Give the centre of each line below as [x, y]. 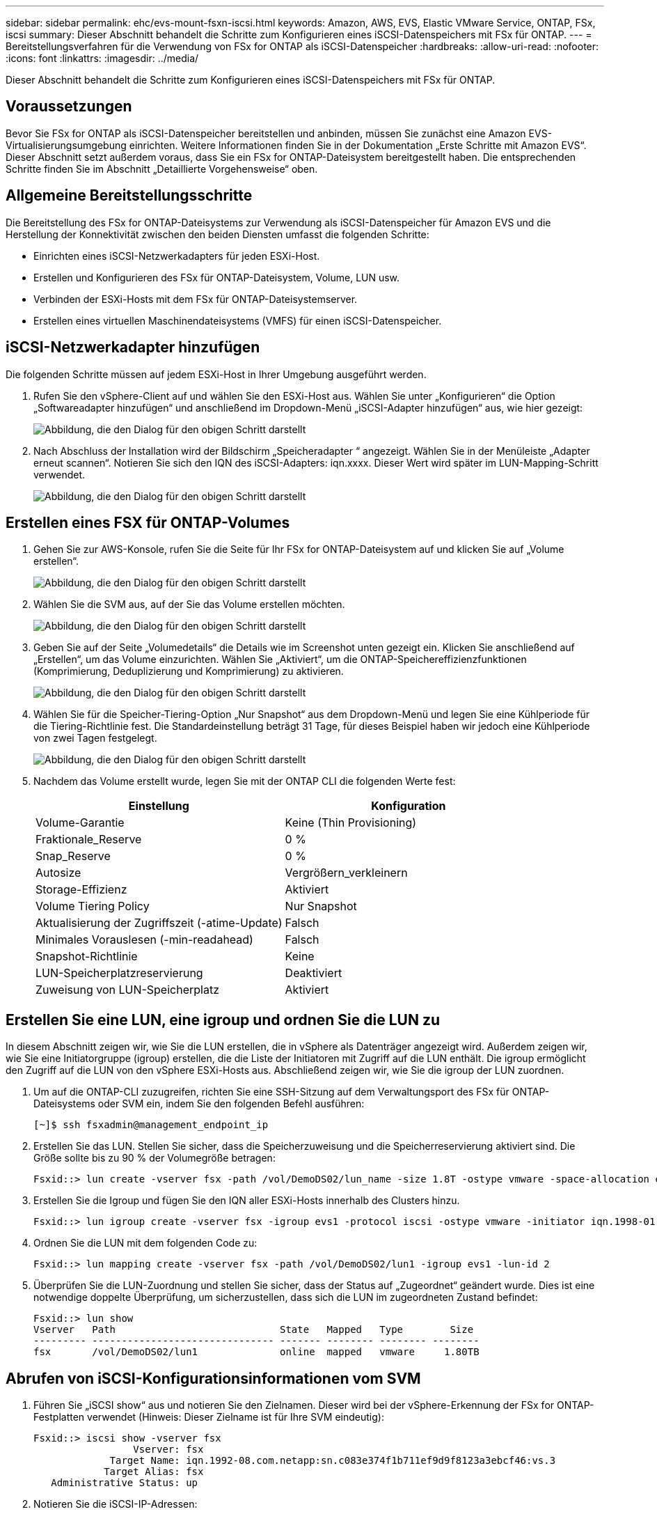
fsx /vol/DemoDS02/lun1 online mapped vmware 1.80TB [256, 1352]
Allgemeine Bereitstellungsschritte [129, 196]
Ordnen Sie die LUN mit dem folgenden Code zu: [145, 1243]
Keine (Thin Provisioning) [351, 823]
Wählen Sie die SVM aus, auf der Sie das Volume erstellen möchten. [189, 604]
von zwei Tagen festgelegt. [95, 738]
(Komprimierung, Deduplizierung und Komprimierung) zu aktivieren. [189, 671]
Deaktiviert [314, 973]
